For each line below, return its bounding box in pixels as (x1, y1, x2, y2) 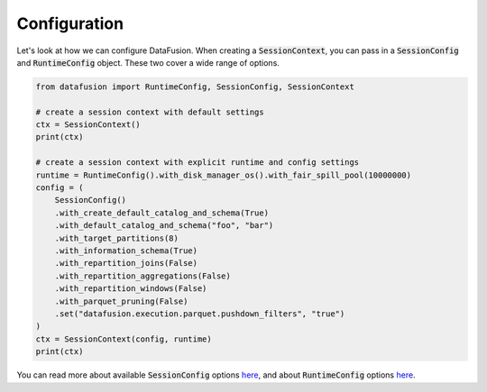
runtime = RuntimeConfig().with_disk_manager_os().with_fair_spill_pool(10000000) (35, 169, 412, 180)
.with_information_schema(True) (54, 246, 198, 256)
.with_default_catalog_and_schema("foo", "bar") (54, 221, 274, 231)
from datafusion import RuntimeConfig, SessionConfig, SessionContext (35, 81, 355, 92)
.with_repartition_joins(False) (54, 258, 198, 269)
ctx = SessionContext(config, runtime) (35, 333, 212, 344)
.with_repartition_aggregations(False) (54, 270, 232, 281)
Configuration (16, 14, 124, 33)
